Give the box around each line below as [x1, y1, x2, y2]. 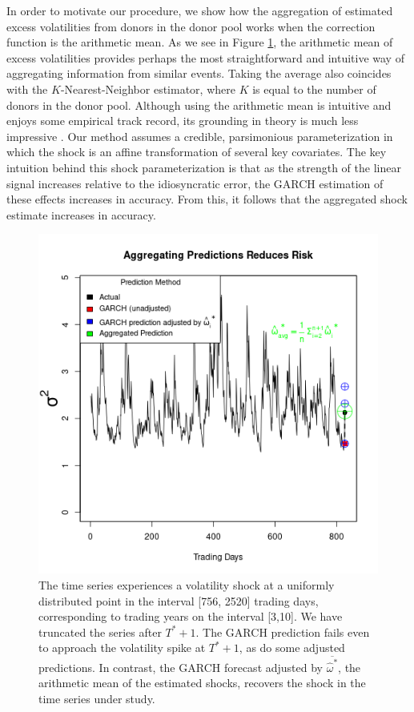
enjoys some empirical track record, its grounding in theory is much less [6, 112, 359, 129]
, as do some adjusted [239, 639, 345, 656]
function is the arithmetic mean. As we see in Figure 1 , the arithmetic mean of [6, 34, 393, 50]
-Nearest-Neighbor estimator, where [60, 80, 235, 97]
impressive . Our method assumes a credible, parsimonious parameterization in [6, 127, 393, 144]
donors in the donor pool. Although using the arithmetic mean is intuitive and [6, 96, 392, 113]
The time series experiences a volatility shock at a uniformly [38, 576, 335, 593]
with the [6, 80, 48, 97]
